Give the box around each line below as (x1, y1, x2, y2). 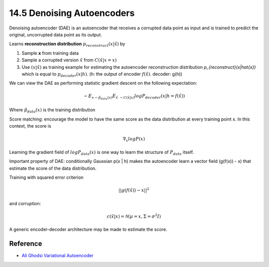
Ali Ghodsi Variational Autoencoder (21, 253, 94, 259)
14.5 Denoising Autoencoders (9, 7, 135, 18)
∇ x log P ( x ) (123, 136, 145, 143)
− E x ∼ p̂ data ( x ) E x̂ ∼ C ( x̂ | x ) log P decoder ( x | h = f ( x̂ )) (84, 93, 185, 101)
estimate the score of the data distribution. (9, 165, 97, 171)
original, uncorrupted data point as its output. (9, 31, 102, 37)
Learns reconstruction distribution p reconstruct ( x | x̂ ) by (9, 41, 126, 48)
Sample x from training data (21, 50, 79, 56)
